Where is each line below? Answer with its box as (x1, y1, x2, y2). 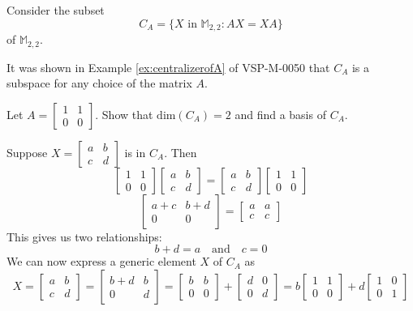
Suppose (6, 143, 48, 160)
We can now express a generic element (6, 253, 196, 270)
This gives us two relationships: (6, 228, 162, 245)
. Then (164, 143, 197, 160)
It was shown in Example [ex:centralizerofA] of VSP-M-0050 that (6, 58, 330, 75)
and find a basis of (234, 105, 326, 122)
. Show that (95, 105, 153, 122)
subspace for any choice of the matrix (6, 75, 192, 92)
